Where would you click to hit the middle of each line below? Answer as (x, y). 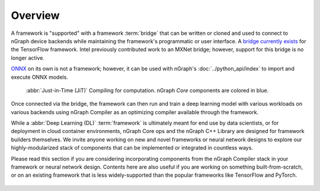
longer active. (28, 58)
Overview (35, 15)
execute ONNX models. (39, 77)
